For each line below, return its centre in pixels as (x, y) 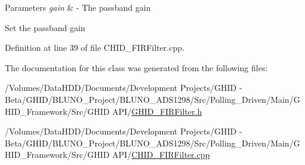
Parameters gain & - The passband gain (78, 7)
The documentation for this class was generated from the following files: (136, 67)
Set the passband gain (45, 27)
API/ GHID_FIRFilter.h (157, 111)
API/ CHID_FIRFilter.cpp (161, 155)
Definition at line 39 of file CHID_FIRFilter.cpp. (95, 48)
